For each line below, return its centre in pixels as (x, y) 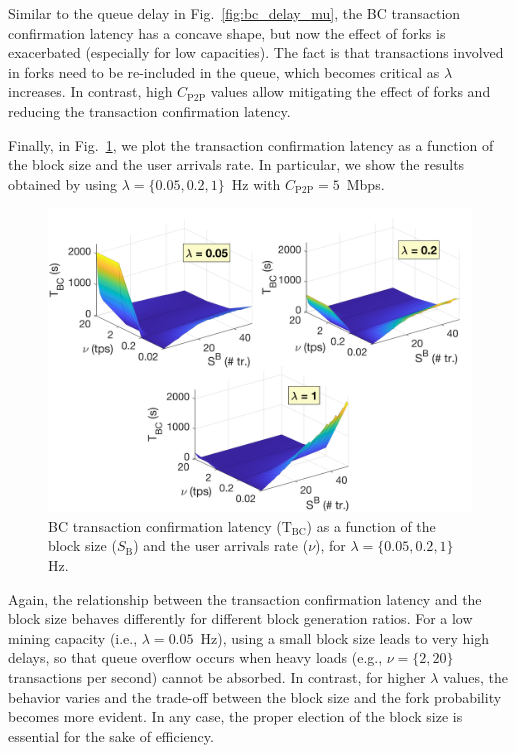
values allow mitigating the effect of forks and (350, 91)
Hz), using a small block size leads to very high (345, 637)
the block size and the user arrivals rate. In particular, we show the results (236, 164)
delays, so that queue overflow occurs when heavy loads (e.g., (195, 657)
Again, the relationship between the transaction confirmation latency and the (245, 598)
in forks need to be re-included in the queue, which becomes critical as (224, 71)
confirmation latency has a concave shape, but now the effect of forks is (227, 32)
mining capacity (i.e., (73, 637)
